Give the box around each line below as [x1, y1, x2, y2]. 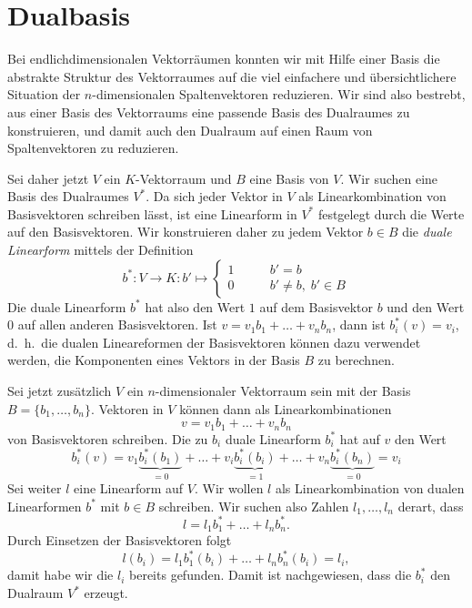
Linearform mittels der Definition [7, 240, 194, 259]
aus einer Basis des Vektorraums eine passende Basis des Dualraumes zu [7, 102, 410, 121]
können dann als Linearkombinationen [179, 399, 392, 418]
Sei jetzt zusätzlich [7, 381, 112, 400]
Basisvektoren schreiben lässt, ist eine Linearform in [7, 204, 297, 223]
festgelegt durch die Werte [317, 204, 465, 223]
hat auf [339, 429, 380, 448]
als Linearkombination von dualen [275, 479, 465, 498]
